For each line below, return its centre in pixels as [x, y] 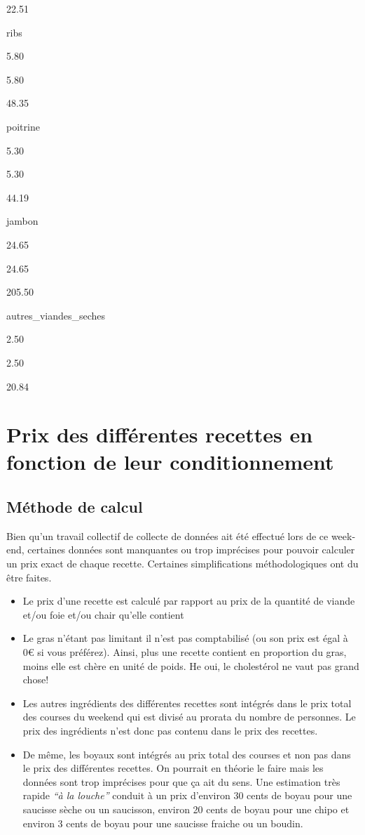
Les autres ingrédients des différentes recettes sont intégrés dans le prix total [187, 703]
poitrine [23, 126]
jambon [22, 221]
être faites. [29, 577]
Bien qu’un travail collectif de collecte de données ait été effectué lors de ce [167, 535]
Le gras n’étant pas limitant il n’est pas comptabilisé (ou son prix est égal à [185, 638]
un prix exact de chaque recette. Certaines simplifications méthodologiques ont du [182, 564]
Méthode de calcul [75, 507]
